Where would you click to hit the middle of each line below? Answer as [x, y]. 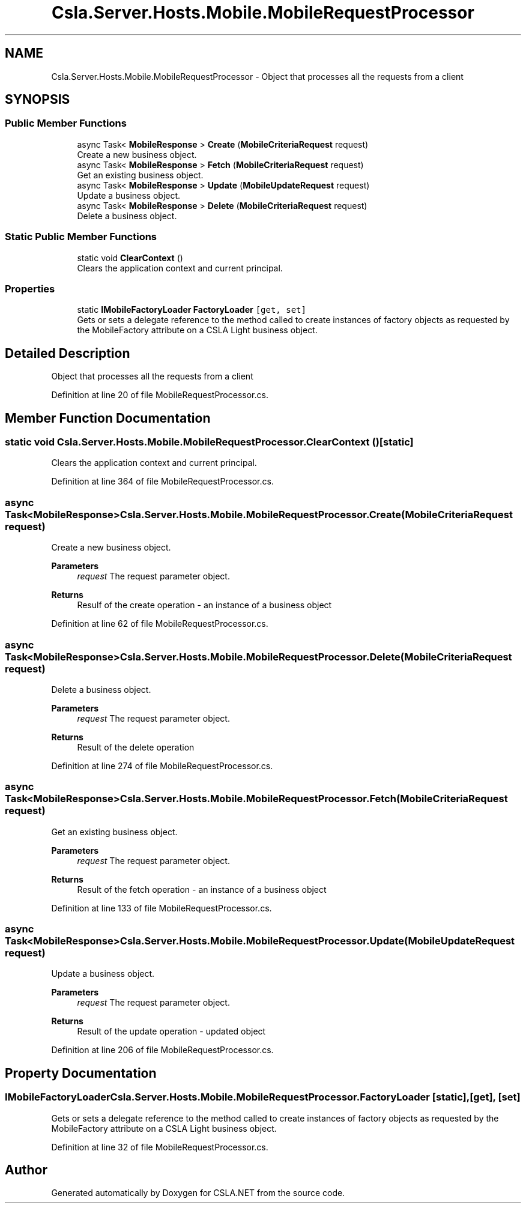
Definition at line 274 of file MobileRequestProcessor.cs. [162, 766]
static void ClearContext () [130, 258]
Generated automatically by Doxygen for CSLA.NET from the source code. [198, 1193]
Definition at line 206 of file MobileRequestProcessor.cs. [162, 1050]
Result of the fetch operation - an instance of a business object [202, 889]
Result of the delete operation [136, 747]
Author [26, 1170]
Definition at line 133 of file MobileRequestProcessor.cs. [162, 908]
